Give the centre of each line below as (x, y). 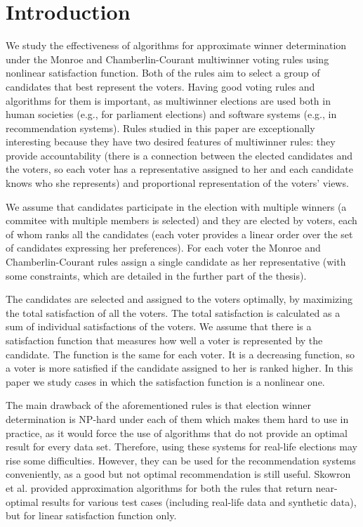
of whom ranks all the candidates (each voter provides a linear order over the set (179, 234)
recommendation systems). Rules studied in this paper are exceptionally (160, 128)
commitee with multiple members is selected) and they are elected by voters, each (181, 220)
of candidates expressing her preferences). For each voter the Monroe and (163, 248)
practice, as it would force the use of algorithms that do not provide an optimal (177, 432)
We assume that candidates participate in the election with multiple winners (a (176, 206)
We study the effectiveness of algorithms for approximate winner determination (176, 45)
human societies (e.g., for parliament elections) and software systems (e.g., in (171, 114)
